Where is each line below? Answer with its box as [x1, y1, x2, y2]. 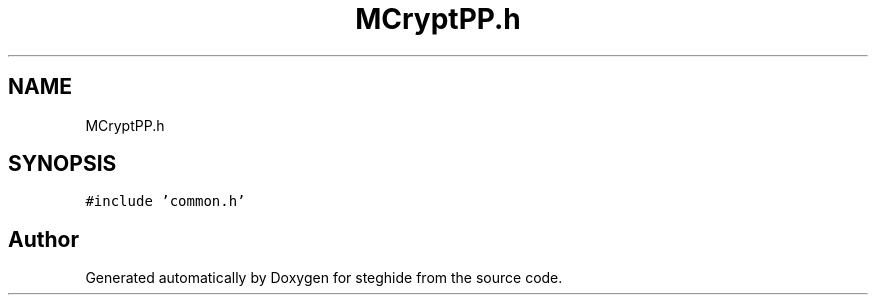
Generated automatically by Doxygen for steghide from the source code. [85, 269, 563, 287]
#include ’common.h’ [85, 193, 246, 210]
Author [8, 226, 79, 252]
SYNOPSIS [8, 151, 117, 177]
